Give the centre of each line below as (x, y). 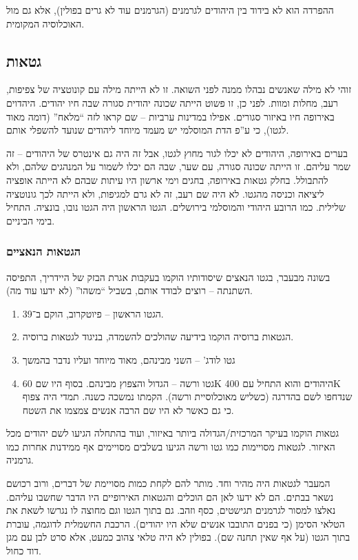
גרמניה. (20, 460)
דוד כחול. (24, 551)
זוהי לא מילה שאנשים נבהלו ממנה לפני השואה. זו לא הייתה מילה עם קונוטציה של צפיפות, (179, 89)
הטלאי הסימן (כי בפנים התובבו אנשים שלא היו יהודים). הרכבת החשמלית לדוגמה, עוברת (176, 523)
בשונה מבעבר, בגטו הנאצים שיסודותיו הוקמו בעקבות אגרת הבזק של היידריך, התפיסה (168, 277)
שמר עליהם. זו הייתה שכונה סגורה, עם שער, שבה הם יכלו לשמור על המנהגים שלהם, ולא (179, 166)
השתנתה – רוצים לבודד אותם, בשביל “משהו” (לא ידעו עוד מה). (129, 290)
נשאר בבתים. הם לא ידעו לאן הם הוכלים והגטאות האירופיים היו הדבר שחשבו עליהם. (170, 496)
